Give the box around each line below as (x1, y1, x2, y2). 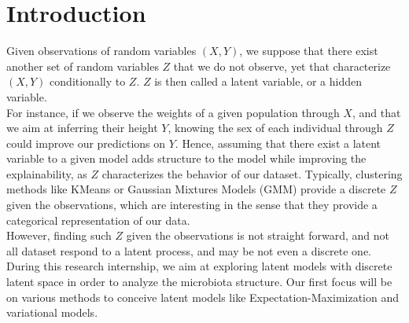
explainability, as (6, 165, 87, 182)
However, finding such (6, 227, 112, 244)
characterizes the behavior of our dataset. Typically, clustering (101, 165, 403, 182)
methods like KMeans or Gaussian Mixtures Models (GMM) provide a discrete (6, 181, 386, 197)
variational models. (6, 304, 98, 321)
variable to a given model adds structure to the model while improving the (6, 150, 367, 167)
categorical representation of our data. (6, 211, 190, 228)
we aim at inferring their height (6, 119, 158, 136)
